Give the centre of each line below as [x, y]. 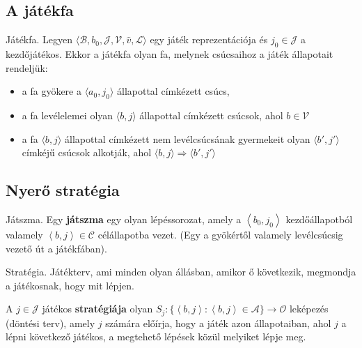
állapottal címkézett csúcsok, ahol [211, 115]
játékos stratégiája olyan [97, 309]
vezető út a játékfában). [56, 248]
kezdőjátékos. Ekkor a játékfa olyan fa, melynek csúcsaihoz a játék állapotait [170, 54]
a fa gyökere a [52, 91]
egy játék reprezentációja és [209, 39]
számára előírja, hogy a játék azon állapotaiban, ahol [218, 323]
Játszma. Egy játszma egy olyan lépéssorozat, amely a [124, 219]
